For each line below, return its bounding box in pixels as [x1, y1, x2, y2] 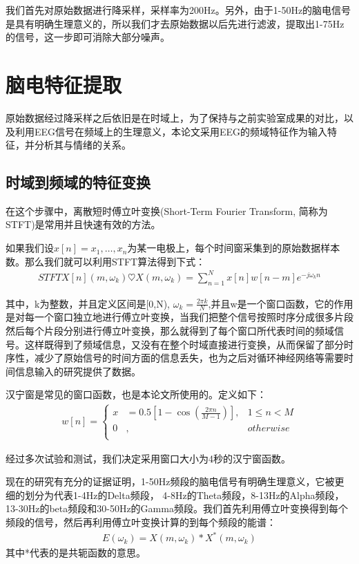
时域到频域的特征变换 [6, 171, 151, 193]
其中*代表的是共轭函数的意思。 [6, 545, 146, 560]
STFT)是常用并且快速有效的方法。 [6, 217, 161, 232]
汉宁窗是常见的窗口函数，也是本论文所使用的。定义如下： [6, 387, 266, 402]
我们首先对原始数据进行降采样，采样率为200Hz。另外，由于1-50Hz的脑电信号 [6, 3, 351, 17]
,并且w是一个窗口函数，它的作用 [208, 296, 353, 310]
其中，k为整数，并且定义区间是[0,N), [6, 296, 171, 310]
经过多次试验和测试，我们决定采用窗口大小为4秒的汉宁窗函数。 [6, 451, 291, 465]
